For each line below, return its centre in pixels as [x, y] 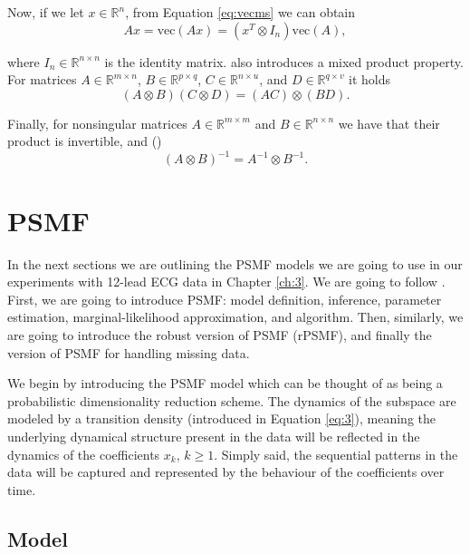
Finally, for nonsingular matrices [97, 123]
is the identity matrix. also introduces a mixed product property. [284, 61]
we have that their [389, 123]
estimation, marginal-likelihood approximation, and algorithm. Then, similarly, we [235, 317]
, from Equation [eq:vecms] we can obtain [240, 12]
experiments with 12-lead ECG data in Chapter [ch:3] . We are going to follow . [226, 282]
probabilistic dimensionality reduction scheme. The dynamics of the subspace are [232, 400]
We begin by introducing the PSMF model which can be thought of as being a [225, 383]
